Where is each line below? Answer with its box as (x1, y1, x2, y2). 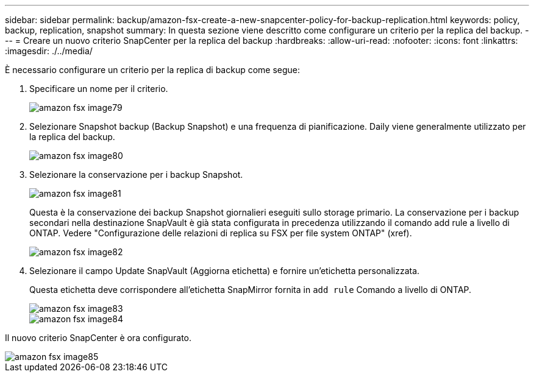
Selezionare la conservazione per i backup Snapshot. (29, 169, 243, 180)
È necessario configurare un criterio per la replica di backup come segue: (5, 65, 301, 75)
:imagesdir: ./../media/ (5, 46, 93, 56)
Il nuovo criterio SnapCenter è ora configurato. (5, 333, 192, 343)
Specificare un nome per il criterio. (29, 83, 168, 94)
